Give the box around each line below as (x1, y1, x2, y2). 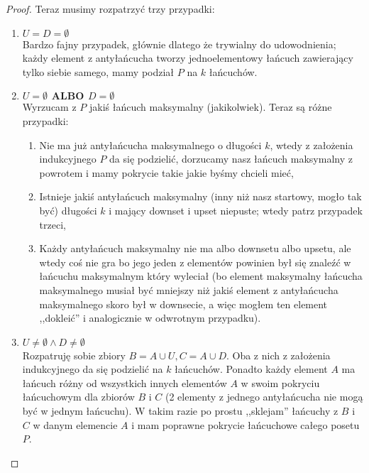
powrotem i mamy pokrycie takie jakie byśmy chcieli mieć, (39, 165, 294, 180)
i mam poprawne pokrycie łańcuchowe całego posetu (131, 417, 360, 432)
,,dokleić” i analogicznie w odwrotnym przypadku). (39, 310, 261, 325)
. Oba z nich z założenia (226, 347, 331, 362)
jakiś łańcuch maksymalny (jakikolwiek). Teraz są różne (89, 99, 332, 114)
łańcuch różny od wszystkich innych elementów (22, 375, 227, 390)
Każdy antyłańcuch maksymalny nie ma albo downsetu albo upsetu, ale (39, 241, 351, 256)
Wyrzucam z (22, 99, 77, 114)
